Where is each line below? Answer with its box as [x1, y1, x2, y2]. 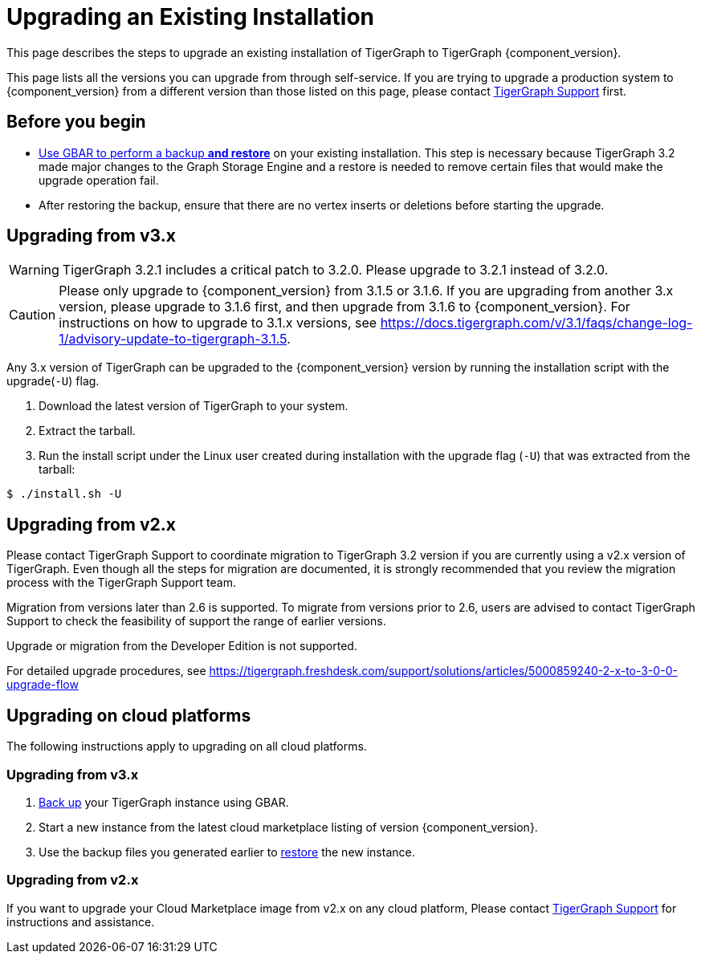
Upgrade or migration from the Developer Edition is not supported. [6, 639, 357, 653]
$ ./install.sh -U [6, 487, 122, 501]
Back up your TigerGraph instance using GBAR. [39, 795, 289, 809]
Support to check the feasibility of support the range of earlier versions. [6, 614, 386, 628]
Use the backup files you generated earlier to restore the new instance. [39, 844, 415, 859]
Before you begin [6, 112, 146, 132]
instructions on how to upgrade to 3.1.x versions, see [59, 315, 377, 332]
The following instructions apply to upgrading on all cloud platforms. [6, 739, 367, 754]
